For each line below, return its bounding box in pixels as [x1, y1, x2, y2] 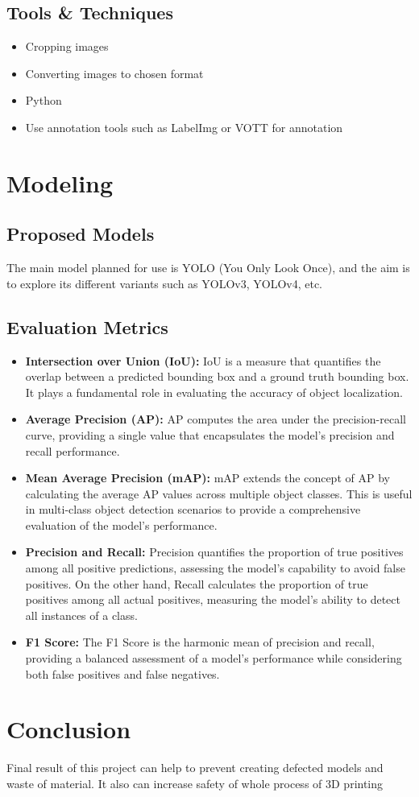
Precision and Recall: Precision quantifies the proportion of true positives [25, 543, 404, 560]
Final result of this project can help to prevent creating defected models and [6, 759, 384, 776]
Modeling [6, 166, 114, 199]
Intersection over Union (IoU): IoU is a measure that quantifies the [25, 352, 381, 369]
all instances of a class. [25, 606, 138, 623]
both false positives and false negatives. [25, 665, 220, 682]
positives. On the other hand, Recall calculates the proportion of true [25, 575, 368, 592]
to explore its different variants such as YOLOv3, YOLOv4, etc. [6, 275, 323, 291]
